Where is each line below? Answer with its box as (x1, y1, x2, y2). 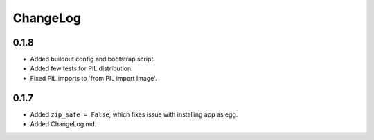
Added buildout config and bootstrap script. (30, 55, 156, 63)
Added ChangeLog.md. (30, 120, 97, 128)
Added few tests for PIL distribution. (30, 64, 133, 72)
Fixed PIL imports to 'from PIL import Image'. (30, 74, 157, 82)
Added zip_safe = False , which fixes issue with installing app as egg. (30, 110, 238, 119)
